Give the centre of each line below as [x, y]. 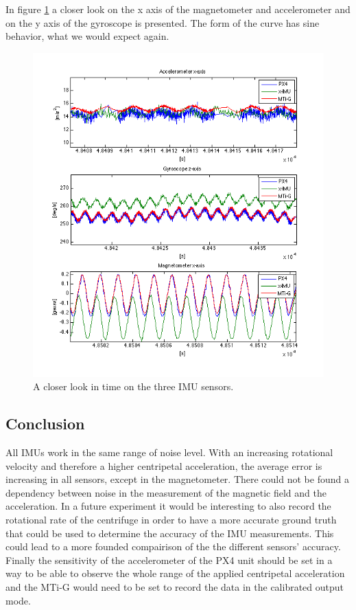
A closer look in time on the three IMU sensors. [133, 386]
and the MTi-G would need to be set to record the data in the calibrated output [175, 587]
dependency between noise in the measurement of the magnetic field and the [166, 492]
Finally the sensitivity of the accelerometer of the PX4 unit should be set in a [169, 560]
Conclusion [45, 423]
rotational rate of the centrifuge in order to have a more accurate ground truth [171, 520]
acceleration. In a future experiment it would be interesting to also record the [168, 506]
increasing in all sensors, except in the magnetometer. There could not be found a [177, 479]
